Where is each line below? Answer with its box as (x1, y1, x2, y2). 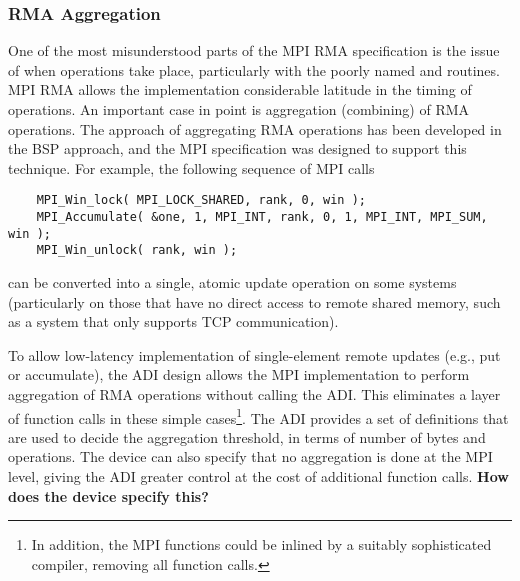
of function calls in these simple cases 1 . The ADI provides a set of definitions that (8, 404, 509, 428)
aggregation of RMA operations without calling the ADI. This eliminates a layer (8, 383, 501, 404)
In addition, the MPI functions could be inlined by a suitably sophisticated (31, 534, 492, 555)
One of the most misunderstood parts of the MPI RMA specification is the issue (8, 40, 500, 61)
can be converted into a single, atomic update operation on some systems (8, 272, 457, 292)
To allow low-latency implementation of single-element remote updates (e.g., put (8, 344, 501, 365)
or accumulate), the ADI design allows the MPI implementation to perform (8, 364, 470, 385)
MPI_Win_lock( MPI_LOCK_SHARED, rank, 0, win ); (36, 193, 366, 208)
